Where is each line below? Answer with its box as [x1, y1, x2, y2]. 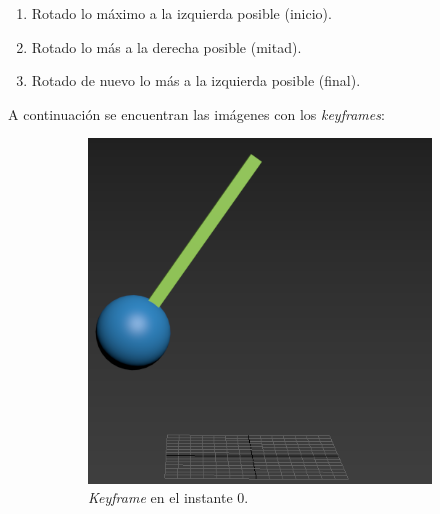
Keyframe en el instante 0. [88, 487, 249, 508]
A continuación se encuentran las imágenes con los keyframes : [8, 103, 385, 124]
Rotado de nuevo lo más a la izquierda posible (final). [31, 70, 361, 91]
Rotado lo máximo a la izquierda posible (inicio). [31, 3, 332, 23]
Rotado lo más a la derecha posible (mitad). [31, 36, 302, 57]
